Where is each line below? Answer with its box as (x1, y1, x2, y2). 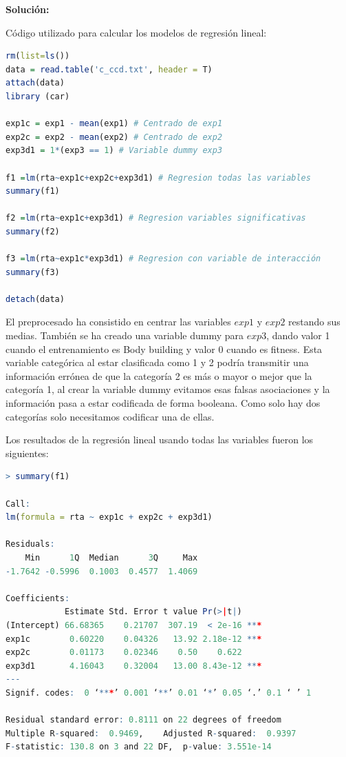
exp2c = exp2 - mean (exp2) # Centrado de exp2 (6, 132, 223, 142)
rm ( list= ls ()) (6, 51, 70, 61)
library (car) (6, 91, 70, 101)
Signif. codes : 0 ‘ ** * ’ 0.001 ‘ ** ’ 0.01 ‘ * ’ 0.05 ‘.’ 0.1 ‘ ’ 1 (6, 687, 312, 698)
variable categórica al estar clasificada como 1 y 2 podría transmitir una (6, 355, 309, 370)
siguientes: (6, 445, 49, 460)
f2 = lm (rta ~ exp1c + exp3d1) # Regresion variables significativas (6, 213, 306, 223)
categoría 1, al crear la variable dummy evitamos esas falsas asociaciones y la (6, 382, 330, 396)
